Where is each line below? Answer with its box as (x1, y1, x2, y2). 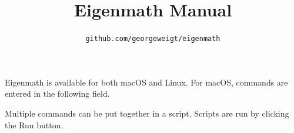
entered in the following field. (5, 87, 110, 100)
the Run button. (5, 118, 64, 131)
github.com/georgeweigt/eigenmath (85, 35, 220, 43)
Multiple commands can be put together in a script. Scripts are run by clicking (5, 107, 289, 119)
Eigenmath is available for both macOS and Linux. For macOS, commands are (5, 76, 288, 88)
